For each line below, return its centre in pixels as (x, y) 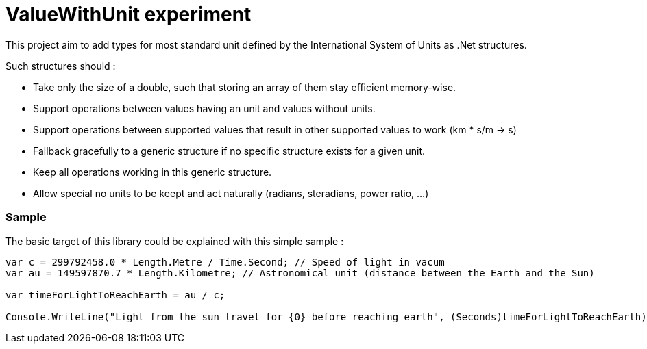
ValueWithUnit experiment (129, 14)
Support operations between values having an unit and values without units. (204, 108)
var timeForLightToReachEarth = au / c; (115, 295)
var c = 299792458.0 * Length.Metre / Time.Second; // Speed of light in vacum (225, 262)
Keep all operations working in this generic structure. (152, 172)
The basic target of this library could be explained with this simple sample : (175, 241)
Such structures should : (61, 66)
